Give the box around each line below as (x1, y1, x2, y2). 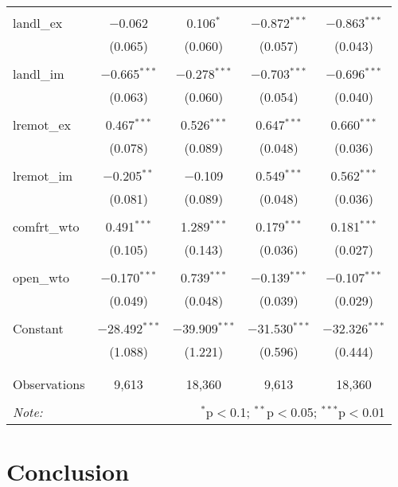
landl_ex (13, 14, 63, 32)
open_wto (13, 268, 70, 286)
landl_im (13, 64, 64, 83)
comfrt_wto (13, 217, 80, 236)
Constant (13, 319, 64, 337)
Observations (13, 375, 85, 393)
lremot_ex (13, 115, 71, 134)
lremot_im (13, 166, 73, 185)
